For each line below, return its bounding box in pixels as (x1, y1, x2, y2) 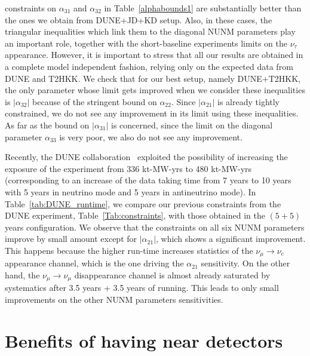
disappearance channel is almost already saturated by (74, 268, 271, 281)
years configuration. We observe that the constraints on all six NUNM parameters (5, 220, 305, 233)
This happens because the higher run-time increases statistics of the (5, 244, 253, 256)
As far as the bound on (5, 118, 90, 131)
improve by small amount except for (5, 232, 137, 245)
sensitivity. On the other (201, 257, 290, 269)
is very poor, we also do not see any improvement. (59, 130, 243, 143)
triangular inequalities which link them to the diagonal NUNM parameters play (5, 25, 296, 38)
